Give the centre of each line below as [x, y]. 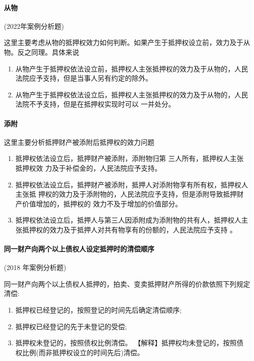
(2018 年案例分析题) [35, 267]
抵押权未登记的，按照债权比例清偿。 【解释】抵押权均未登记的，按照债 [129, 343]
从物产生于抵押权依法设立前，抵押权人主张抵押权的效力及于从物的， [125, 68]
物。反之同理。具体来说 [42, 52]
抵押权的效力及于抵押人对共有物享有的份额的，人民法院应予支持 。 [129, 229]
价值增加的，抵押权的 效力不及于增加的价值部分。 [102, 203]
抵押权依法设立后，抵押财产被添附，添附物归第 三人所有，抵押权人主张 [129, 158]
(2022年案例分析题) [34, 26]
